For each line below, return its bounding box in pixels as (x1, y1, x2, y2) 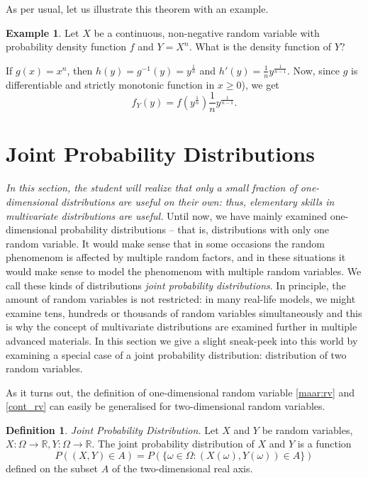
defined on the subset (6, 461, 99, 476)
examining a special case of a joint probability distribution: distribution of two (6, 347, 347, 362)
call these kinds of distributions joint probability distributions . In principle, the (6, 277, 346, 292)
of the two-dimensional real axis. (111, 461, 253, 476)
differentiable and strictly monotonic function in (6, 77, 215, 91)
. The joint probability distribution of (91, 436, 255, 451)
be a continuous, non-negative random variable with (94, 25, 320, 40)
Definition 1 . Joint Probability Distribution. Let (6, 422, 219, 437)
